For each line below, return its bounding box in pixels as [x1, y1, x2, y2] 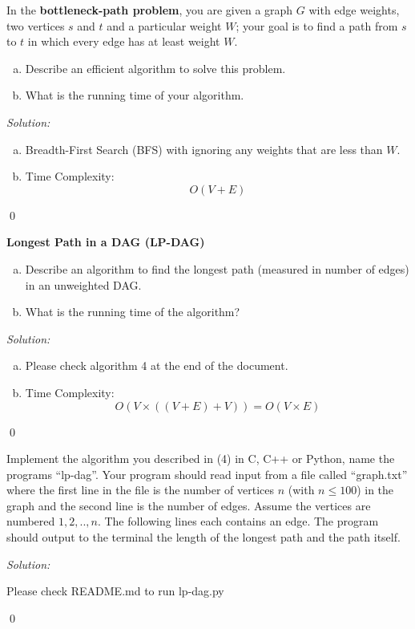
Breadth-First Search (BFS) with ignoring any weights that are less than [25, 140, 383, 157]
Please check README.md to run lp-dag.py [6, 582, 224, 599]
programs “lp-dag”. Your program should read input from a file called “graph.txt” [6, 465, 408, 482]
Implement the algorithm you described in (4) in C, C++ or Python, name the [6, 450, 395, 467]
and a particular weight [107, 17, 222, 34]
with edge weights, [308, 2, 400, 18]
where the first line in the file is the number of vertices [6, 481, 275, 498]
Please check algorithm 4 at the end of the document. [25, 357, 288, 374]
